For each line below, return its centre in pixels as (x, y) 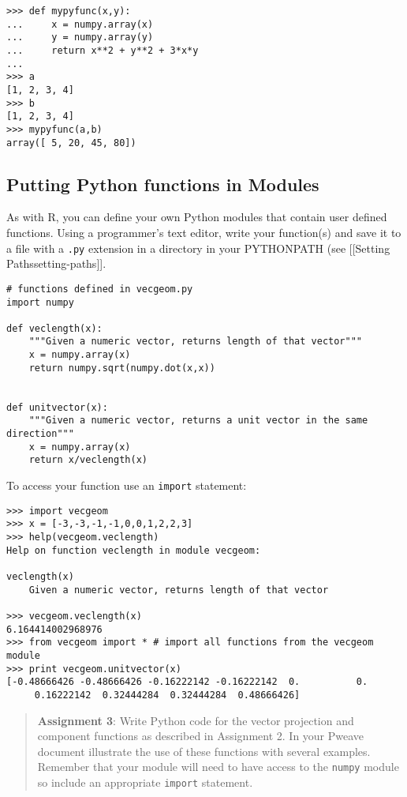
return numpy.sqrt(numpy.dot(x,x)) (122, 368)
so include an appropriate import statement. (145, 782)
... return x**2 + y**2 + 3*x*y (103, 50)
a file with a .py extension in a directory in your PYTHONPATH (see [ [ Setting (198, 248)
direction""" (40, 434)
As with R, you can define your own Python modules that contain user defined (197, 217)
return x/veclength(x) (88, 460)
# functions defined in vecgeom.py (100, 289)
